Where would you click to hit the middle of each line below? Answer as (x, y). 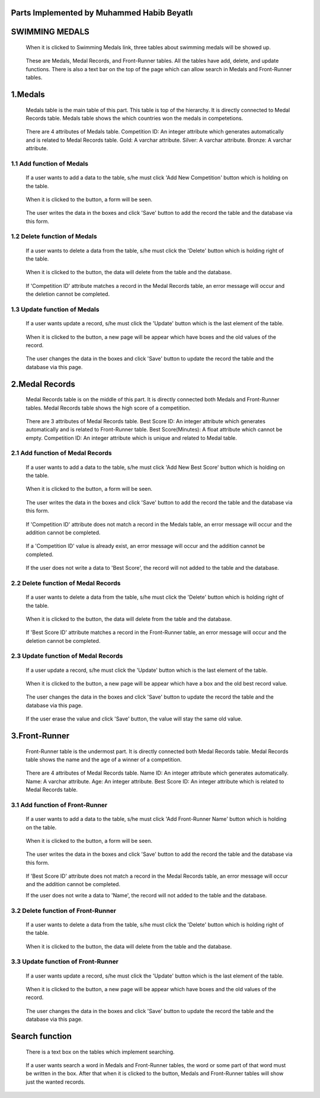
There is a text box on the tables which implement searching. (100, 1052)
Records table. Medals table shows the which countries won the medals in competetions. (135, 118)
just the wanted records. (55, 1082)
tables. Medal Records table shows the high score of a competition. (108, 408)
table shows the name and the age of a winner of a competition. (104, 759)
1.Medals (28, 95)
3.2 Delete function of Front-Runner (64, 910)
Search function (41, 1036)
